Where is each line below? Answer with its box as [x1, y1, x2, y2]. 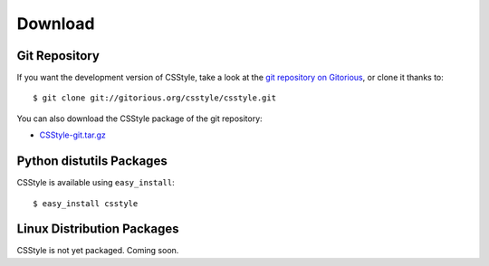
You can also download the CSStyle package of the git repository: [16, 113, 263, 124]
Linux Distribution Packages [16, 222, 179, 237]
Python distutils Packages [16, 154, 168, 169]
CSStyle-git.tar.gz [39, 129, 106, 140]
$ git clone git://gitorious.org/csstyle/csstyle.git [33, 93, 276, 103]
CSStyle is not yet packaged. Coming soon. [16, 245, 179, 256]
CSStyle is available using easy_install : [16, 177, 176, 188]
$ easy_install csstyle [33, 198, 139, 208]
